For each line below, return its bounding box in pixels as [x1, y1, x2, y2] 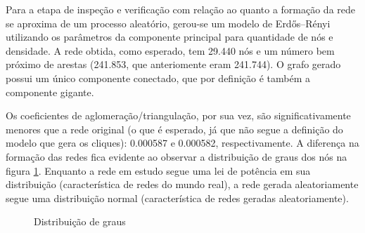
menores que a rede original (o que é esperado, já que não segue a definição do [6, 121, 343, 136]
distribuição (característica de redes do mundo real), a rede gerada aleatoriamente [6, 177, 359, 192]
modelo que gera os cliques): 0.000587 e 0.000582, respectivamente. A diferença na [6, 135, 359, 150]
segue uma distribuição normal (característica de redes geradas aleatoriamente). [6, 190, 349, 205]
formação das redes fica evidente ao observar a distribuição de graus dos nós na [6, 149, 347, 164]
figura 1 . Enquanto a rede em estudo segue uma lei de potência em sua [6, 163, 311, 178]
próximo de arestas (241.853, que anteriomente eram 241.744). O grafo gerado [6, 57, 341, 72]
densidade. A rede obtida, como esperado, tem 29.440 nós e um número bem [6, 43, 335, 58]
